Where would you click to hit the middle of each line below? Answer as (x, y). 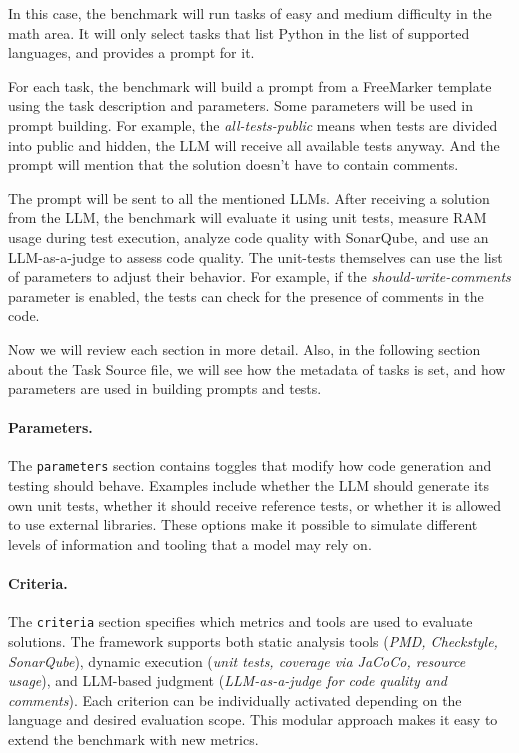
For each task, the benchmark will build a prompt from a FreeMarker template (250, 85)
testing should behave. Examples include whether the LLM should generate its (248, 485)
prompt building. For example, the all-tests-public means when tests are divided (253, 124)
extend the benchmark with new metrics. (133, 738)
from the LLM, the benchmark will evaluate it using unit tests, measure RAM (247, 217)
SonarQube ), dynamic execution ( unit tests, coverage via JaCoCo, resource (237, 660)
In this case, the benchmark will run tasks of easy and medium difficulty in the (250, 13)
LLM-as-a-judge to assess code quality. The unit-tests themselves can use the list (255, 256)
